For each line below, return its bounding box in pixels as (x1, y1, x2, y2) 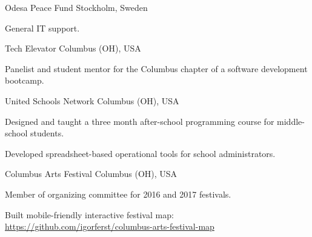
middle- (277, 115, 305, 127)
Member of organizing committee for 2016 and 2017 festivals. (5, 187, 231, 200)
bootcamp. (5, 74, 44, 87)
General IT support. (5, 21, 80, 34)
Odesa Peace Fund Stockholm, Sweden (5, 1, 148, 13)
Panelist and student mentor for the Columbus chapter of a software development (5, 62, 308, 75)
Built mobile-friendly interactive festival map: (5, 208, 174, 221)
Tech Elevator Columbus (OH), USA (5, 42, 141, 55)
